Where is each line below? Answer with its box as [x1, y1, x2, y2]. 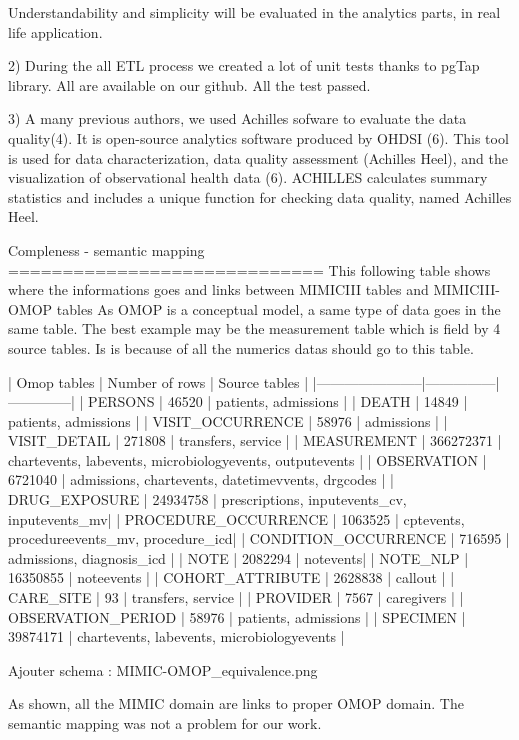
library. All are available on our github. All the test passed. [8, 74, 371, 95]
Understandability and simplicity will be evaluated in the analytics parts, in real [8, 2, 501, 22]
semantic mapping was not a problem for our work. [8, 713, 322, 733]
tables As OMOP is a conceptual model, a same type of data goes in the [56, 298, 501, 319]
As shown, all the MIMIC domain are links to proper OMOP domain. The [8, 693, 464, 714]
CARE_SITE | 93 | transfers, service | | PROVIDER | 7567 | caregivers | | [8, 587, 464, 608]
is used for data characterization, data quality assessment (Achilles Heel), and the [8, 147, 508, 168]
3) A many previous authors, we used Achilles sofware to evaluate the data [8, 108, 467, 129]
